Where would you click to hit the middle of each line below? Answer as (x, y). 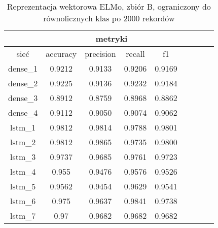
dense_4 (23, 112)
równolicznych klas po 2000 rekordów (109, 18)
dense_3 (23, 98)
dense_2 (23, 83)
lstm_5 (23, 186)
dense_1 (23, 68)
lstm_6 (23, 201)
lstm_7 (23, 216)
